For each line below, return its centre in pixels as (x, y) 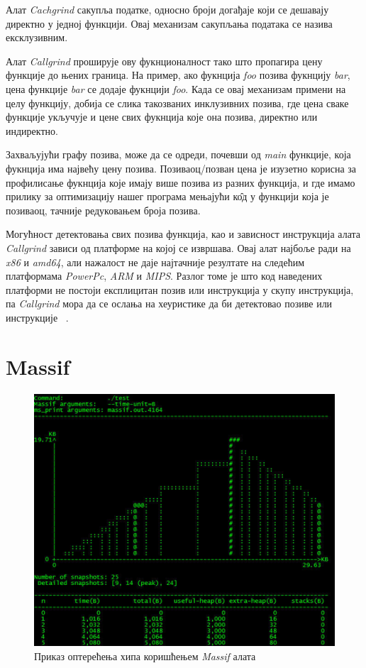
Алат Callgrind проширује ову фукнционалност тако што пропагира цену (164, 61)
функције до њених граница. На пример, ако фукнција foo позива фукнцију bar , (178, 75)
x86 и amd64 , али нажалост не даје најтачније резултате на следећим (155, 262)
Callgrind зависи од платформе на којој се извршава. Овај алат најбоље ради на (178, 247)
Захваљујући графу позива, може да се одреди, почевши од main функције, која (178, 154)
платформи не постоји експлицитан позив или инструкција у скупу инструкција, (180, 289)
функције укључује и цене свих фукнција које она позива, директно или (162, 117)
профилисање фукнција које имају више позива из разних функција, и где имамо (181, 182)
